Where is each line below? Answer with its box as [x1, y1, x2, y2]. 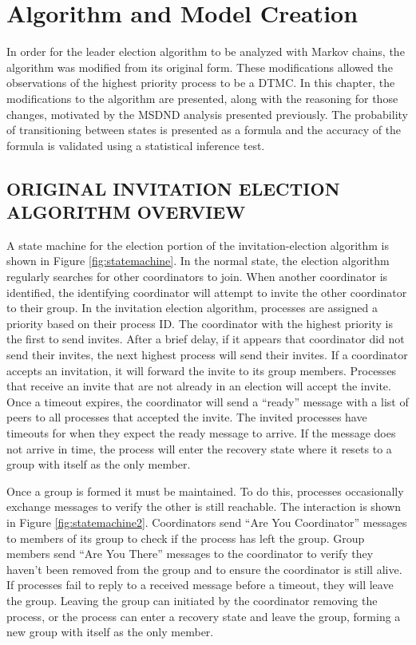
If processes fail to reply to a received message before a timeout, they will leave [6, 576, 394, 593]
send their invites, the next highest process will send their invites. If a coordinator [6, 346, 408, 363]
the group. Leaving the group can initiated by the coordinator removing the [6, 592, 378, 608]
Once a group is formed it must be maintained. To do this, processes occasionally [6, 482, 404, 499]
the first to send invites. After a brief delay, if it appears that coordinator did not [6, 330, 405, 347]
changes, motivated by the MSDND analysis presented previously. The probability [6, 105, 408, 122]
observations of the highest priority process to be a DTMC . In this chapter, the [6, 74, 395, 91]
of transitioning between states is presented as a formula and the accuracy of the [6, 121, 402, 138]
